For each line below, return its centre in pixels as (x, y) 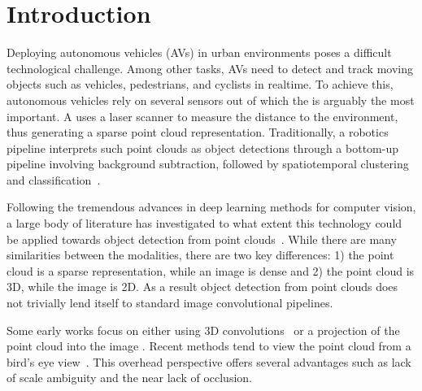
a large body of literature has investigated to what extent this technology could (204, 223)
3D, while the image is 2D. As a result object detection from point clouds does (202, 287)
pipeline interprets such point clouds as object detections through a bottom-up (202, 148)
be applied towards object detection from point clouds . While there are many (202, 239)
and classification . (54, 179)
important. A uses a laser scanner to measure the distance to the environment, (202, 116)
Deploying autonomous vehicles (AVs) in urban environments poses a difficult (199, 52)
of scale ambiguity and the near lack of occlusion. (129, 378)
